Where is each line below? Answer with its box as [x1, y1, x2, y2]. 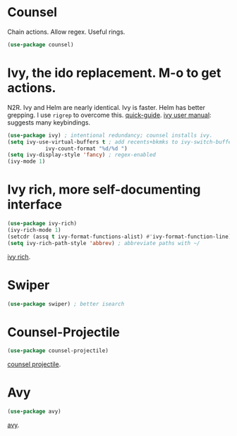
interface [7, 197, 62, 213]
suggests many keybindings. [7, 118, 90, 127]
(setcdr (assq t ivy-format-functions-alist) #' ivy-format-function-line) [7, 233, 232, 240]
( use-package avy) [7, 408, 61, 416]
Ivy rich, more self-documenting [7, 182, 201, 198]
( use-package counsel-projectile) [7, 347, 109, 354]
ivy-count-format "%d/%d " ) [44, 145, 128, 152]
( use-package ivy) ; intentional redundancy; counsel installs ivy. [7, 132, 213, 139]
